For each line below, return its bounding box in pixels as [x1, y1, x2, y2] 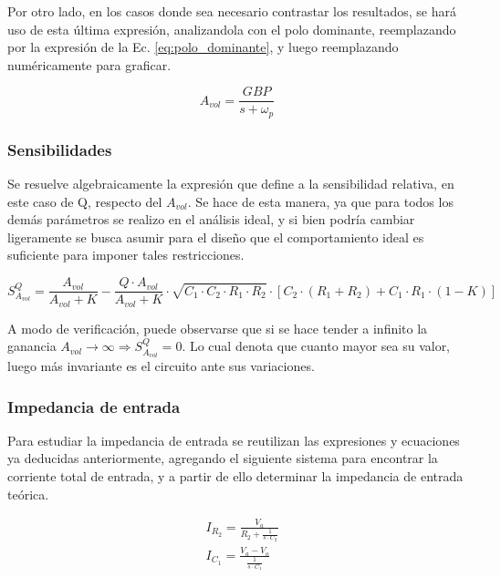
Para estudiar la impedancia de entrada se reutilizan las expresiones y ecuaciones [7, 430, 460, 449]
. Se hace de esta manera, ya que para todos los [187, 191, 454, 211]
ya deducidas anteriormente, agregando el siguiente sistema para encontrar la [7, 448, 438, 468]
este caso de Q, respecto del [7, 191, 162, 211]
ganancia [7, 336, 57, 355]
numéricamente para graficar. [7, 55, 172, 74]
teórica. [7, 484, 49, 503]
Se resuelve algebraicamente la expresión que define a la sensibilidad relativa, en [7, 174, 454, 193]
